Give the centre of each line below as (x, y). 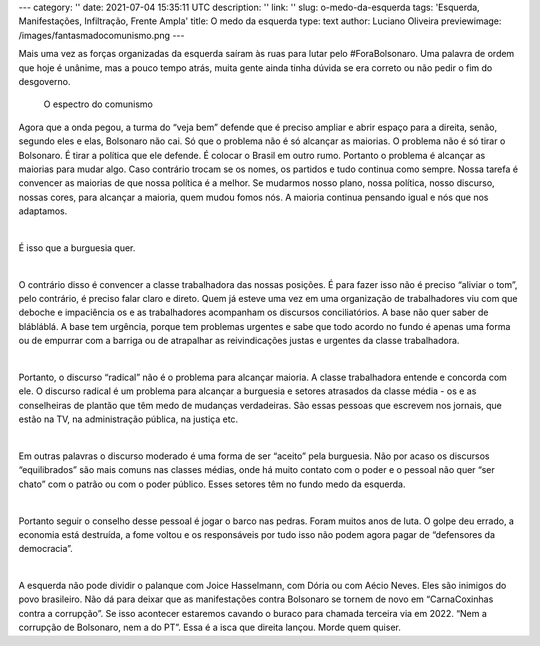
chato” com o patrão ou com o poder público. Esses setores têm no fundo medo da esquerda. (212, 484)
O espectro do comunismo (98, 104)
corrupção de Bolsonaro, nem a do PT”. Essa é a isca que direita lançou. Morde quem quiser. (210, 627)
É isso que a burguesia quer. (77, 247)
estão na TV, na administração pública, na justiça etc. (128, 419)
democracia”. (46, 549)
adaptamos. (43, 211)
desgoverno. (44, 81)
